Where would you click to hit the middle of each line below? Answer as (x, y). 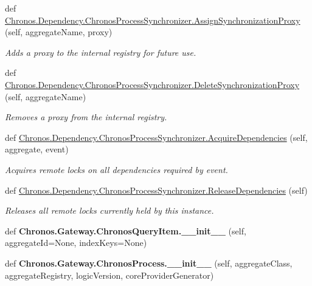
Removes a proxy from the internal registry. (86, 117)
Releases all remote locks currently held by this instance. (109, 210)
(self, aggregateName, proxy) (59, 32)
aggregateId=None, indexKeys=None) (76, 243)
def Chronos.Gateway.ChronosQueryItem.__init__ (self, (126, 230)
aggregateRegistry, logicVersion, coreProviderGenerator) (109, 275)
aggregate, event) (37, 149)
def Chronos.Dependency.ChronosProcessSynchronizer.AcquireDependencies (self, (156, 137)
